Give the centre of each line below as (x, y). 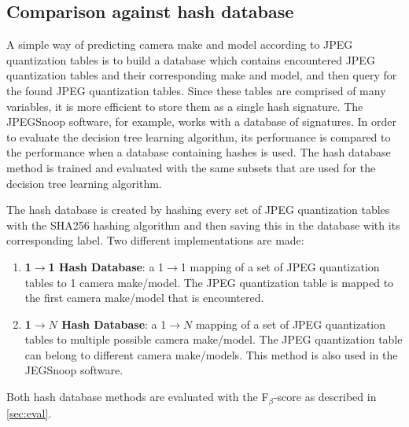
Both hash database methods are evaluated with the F (138, 397)
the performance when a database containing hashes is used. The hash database (199, 152)
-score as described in (325, 397)
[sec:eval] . (29, 412)
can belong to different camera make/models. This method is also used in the (211, 354)
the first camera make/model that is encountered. (144, 298)
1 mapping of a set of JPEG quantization (280, 266)
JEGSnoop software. (74, 370)
